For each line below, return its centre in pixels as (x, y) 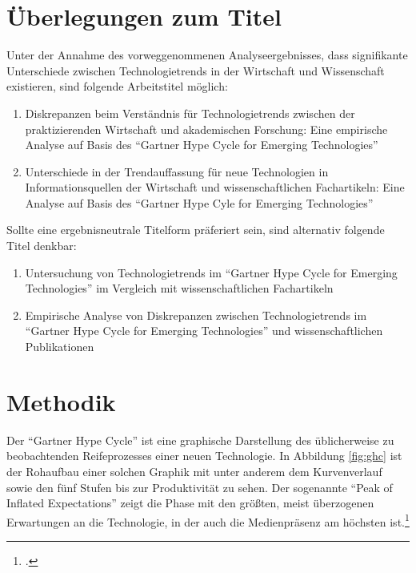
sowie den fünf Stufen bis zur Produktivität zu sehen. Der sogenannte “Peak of (200, 487)
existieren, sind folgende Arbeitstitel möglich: (117, 86)
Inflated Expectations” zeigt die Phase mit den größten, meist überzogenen (190, 503)
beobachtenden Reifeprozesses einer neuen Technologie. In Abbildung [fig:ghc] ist (204, 456)
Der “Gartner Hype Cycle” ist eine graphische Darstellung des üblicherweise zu (200, 440)
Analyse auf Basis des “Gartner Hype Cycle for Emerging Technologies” (202, 145)
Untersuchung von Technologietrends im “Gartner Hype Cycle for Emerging (211, 272)
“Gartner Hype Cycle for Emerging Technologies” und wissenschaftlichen (204, 331)
